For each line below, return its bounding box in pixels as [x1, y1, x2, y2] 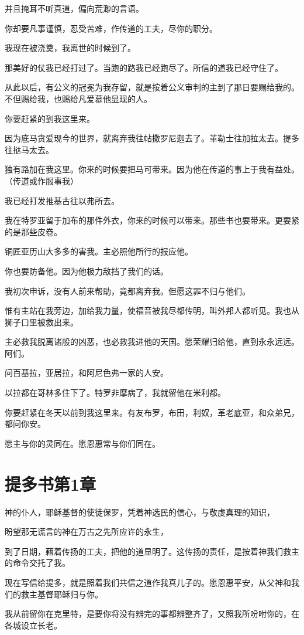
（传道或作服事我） [5, 174, 78, 186]
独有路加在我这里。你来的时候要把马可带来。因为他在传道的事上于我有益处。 [5, 163, 299, 175]
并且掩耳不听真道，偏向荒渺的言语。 [5, 2, 144, 14]
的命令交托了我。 [5, 556, 70, 569]
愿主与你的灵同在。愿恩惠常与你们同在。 [5, 437, 160, 449]
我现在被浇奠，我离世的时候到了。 [5, 42, 136, 54]
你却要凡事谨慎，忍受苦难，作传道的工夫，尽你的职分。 [5, 22, 217, 34]
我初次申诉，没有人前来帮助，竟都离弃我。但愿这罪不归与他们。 [5, 284, 250, 297]
